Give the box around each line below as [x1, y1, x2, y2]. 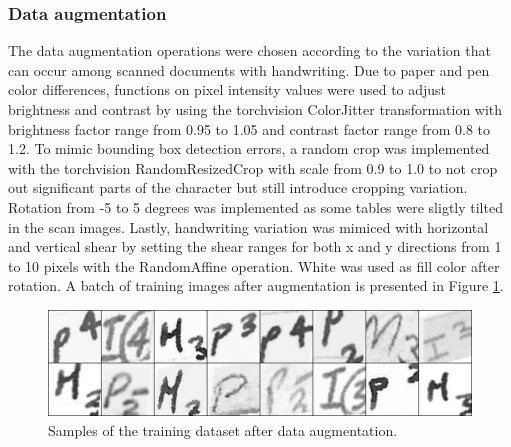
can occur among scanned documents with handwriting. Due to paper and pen [8, 59, 490, 80]
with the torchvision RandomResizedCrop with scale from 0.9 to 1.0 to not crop [8, 157, 498, 178]
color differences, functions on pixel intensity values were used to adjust [8, 79, 447, 100]
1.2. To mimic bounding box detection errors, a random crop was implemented [8, 138, 490, 159]
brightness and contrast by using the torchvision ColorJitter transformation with [8, 99, 503, 119]
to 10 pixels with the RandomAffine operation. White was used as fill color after [8, 255, 500, 276]
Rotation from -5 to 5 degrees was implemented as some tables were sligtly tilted [8, 196, 503, 217]
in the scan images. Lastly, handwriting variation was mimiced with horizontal [8, 216, 489, 237]
